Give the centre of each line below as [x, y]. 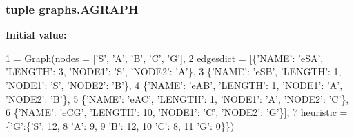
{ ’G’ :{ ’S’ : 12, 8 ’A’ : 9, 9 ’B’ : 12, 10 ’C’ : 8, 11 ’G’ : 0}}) [120, 125]
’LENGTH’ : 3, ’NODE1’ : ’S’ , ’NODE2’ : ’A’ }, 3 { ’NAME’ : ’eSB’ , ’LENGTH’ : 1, [174, 71]
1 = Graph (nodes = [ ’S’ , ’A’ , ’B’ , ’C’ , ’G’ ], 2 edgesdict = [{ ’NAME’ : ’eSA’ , [165, 58]
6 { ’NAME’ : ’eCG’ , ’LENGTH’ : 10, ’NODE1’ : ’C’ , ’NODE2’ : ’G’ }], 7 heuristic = [177, 112]
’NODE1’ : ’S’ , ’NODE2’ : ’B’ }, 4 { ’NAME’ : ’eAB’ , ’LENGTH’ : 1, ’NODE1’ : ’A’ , [174, 85]
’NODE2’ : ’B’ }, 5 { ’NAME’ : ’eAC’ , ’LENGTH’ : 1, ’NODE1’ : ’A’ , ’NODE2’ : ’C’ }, [177, 98]
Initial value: [36, 35]
